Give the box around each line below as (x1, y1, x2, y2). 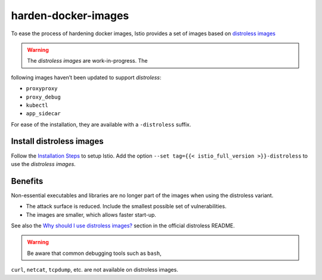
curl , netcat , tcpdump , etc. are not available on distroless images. (11, 266, 178, 273)
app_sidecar (26, 110, 61, 117)
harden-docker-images (11, 9, 129, 22)
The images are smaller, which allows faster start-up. (26, 211, 156, 218)
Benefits (11, 176, 44, 186)
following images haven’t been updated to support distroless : (11, 73, 162, 81)
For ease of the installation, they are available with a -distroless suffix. (11, 121, 191, 128)
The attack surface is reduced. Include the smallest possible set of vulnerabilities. (26, 203, 227, 210)
